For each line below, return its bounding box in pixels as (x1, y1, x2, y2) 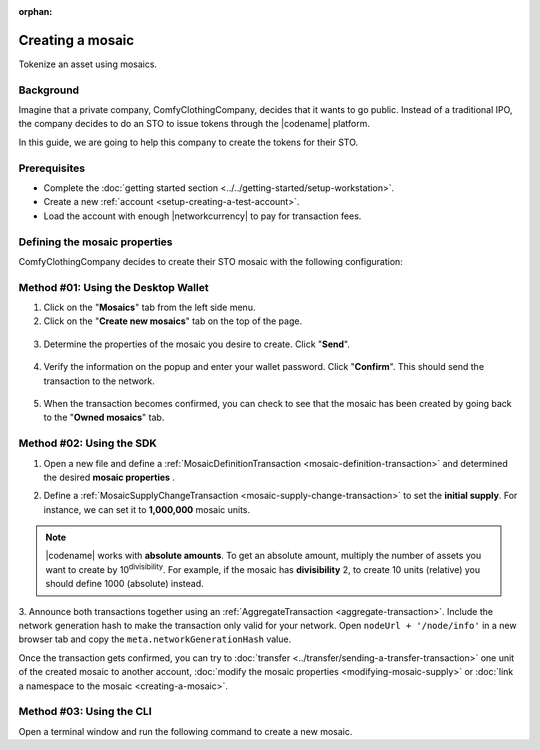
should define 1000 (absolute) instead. (45, 578, 204, 590)
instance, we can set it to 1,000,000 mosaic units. (43, 503, 251, 515)
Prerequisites (18, 161, 85, 175)
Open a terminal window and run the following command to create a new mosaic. (18, 725, 353, 737)
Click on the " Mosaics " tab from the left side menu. (43, 301, 256, 314)
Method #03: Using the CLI (18, 705, 152, 719)
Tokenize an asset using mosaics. (18, 58, 158, 70)
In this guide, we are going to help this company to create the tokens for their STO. (18, 136, 359, 148)
